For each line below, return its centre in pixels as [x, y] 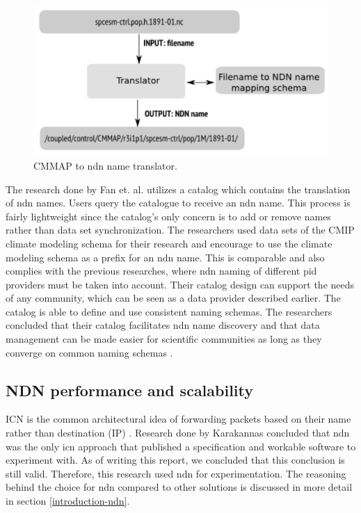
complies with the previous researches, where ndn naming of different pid [161, 271]
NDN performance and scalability [130, 390]
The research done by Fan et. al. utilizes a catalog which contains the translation [178, 189]
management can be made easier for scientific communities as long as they [164, 339]
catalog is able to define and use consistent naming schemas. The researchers [169, 311]
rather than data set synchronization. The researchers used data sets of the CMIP [180, 230]
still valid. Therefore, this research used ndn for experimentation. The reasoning [176, 473]
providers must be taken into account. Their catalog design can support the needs [180, 284]
